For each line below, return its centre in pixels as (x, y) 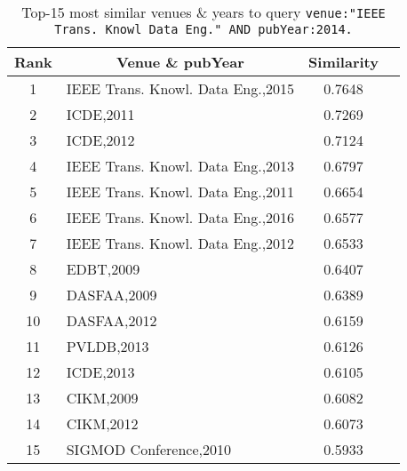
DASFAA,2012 (112, 320)
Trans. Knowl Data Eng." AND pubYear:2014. (203, 29)
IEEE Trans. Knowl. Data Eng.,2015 (180, 88)
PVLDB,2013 (108, 346)
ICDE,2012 (100, 140)
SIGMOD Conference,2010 (148, 449)
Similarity (343, 62)
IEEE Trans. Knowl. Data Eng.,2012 (180, 243)
